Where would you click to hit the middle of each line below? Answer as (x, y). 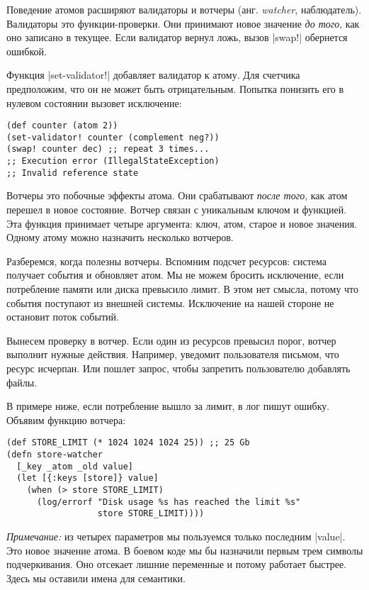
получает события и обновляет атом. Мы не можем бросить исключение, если (175, 275)
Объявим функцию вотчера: (66, 419)
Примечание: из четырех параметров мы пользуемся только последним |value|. (176, 536)
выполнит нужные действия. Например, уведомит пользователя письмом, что (173, 354)
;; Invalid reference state (73, 173)
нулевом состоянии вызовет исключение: (94, 102)
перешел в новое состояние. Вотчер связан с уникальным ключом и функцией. (177, 210)
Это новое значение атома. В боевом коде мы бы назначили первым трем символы (185, 550)
